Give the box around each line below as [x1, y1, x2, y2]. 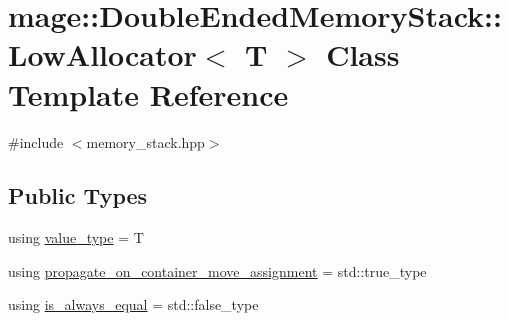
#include [8, 131, 64, 152]
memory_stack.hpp [86, 131, 205, 152]
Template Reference [8, 73, 289, 114]
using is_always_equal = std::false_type [8, 294, 259, 315]
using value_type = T [8, 227, 144, 248]
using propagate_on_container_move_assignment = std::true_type [8, 260, 427, 281]
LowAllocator [8, 34, 197, 75]
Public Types [8, 180, 148, 211]
